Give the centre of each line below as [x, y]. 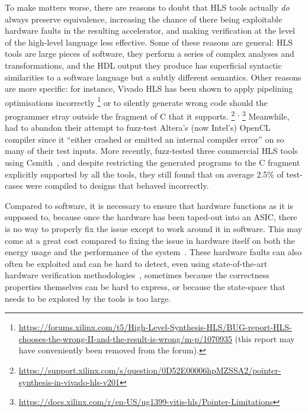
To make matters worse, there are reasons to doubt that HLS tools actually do [147, 7]
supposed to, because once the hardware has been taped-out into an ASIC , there [151, 217]
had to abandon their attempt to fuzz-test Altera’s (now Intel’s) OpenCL [138, 128]
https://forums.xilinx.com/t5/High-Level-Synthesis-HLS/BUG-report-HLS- [155, 327]
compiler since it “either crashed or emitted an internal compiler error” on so [145, 139]
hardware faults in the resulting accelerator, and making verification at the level [150, 30]
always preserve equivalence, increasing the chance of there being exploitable [144, 19]
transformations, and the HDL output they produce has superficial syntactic [143, 65]
